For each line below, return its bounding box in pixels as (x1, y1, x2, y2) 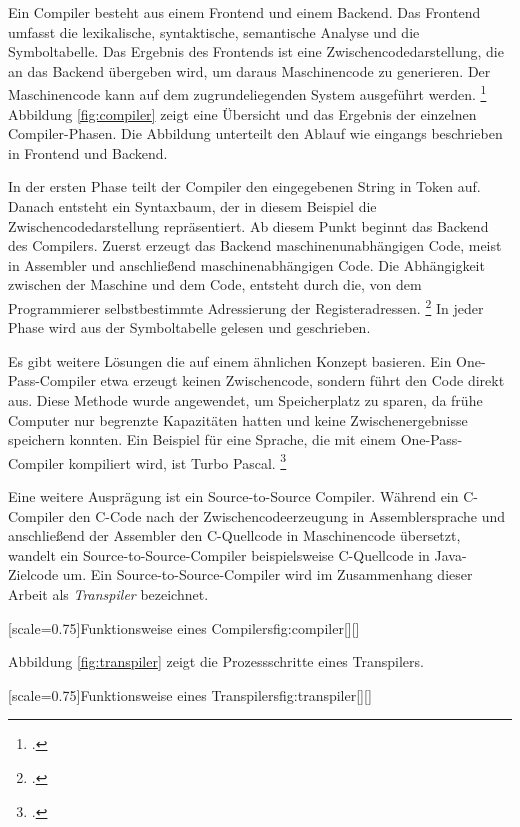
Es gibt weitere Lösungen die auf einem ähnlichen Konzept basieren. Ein (8, 350, 452, 371)
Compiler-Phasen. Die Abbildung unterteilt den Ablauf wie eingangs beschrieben (8, 123, 503, 144)
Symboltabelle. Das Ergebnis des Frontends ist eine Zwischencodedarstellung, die (8, 41, 504, 62)
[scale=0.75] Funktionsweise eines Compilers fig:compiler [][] (8, 617, 360, 638)
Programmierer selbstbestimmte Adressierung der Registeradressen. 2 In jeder (8, 294, 484, 318)
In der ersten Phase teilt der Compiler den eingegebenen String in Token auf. (8, 176, 481, 197)
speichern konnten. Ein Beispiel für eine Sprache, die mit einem (8, 429, 396, 450)
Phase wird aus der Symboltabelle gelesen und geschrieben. (8, 317, 371, 338)
